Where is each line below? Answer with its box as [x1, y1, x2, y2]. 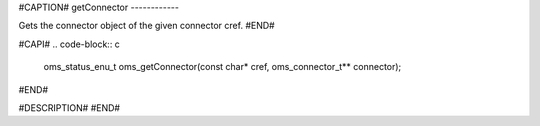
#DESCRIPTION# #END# [18, 101, 120, 114]
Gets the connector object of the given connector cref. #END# [18, 20, 275, 32]
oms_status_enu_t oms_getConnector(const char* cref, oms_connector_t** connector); [43, 61, 402, 73]
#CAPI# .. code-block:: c [18, 38, 120, 50]
